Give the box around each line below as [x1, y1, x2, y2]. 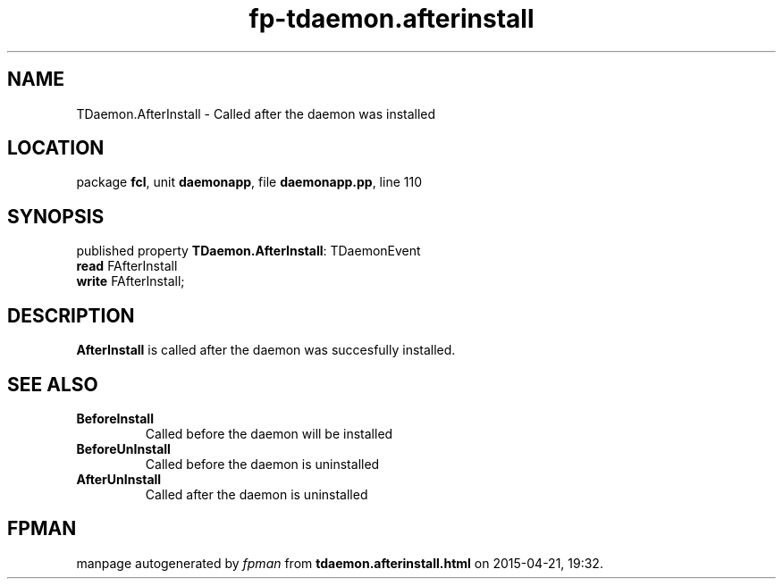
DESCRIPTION [7, 304, 135, 327]
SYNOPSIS [7, 205, 105, 228]
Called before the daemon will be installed [145, 425, 393, 441]
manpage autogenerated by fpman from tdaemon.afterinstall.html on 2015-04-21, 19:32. [76, 555, 603, 571]
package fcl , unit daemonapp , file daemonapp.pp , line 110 [76, 174, 422, 190]
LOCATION [7, 137, 105, 160]
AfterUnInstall [76, 471, 162, 487]
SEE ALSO [7, 373, 98, 396]
